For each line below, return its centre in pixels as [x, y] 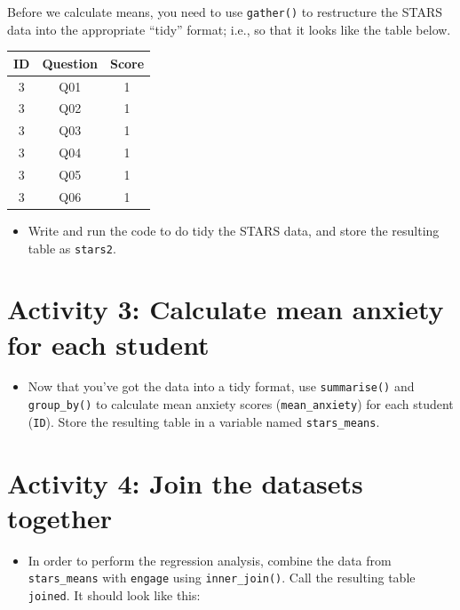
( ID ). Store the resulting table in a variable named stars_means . [204, 421]
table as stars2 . [72, 248]
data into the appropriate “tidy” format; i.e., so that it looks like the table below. [229, 29]
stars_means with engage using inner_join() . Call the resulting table [222, 578]
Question [70, 63]
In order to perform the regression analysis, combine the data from [210, 560]
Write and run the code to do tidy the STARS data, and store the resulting [234, 230]
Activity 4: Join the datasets [185, 482]
